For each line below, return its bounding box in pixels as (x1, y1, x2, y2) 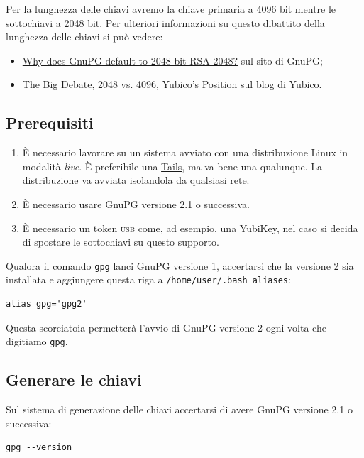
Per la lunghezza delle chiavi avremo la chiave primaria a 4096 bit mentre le (6, 1, 336, 16)
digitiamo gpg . (6, 334, 68, 349)
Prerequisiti (6, 111, 94, 133)
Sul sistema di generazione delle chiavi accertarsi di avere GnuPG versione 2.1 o (6, 402, 353, 417)
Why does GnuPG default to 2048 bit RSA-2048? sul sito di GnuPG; (22, 53, 323, 67)
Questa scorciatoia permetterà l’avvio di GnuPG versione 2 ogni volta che (6, 320, 326, 334)
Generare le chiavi (6, 369, 142, 391)
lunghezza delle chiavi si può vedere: (6, 29, 163, 44)
